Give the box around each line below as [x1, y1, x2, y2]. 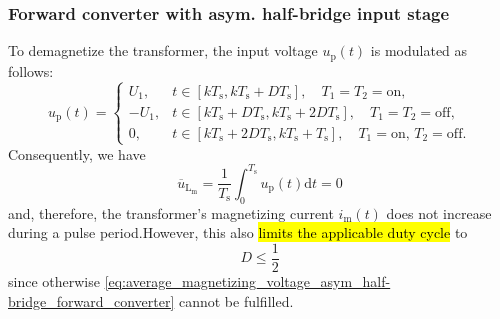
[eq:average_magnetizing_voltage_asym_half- [104, 270, 391, 291]
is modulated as [370, 40, 468, 61]
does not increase [386, 202, 492, 223]
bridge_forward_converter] [8, 290, 175, 311]
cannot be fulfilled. [178, 290, 294, 311]
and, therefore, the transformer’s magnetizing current [8, 202, 334, 223]
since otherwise [8, 270, 100, 291]
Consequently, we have [8, 143, 146, 164]
